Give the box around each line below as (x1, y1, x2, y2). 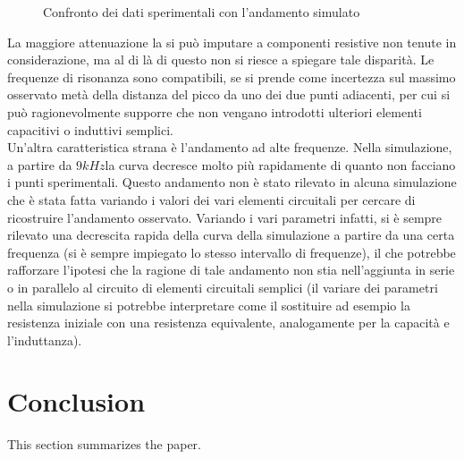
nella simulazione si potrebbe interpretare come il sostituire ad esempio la (7, 295, 410, 314)
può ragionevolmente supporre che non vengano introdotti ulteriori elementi (7, 102, 422, 121)
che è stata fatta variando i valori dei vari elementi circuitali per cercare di (7, 190, 416, 208)
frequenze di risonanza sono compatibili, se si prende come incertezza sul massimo (7, 67, 456, 86)
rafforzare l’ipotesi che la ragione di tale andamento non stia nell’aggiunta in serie (7, 260, 455, 279)
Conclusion (7, 383, 146, 420)
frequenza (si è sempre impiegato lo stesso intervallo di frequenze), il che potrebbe (7, 242, 456, 261)
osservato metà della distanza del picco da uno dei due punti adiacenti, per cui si (7, 85, 451, 104)
